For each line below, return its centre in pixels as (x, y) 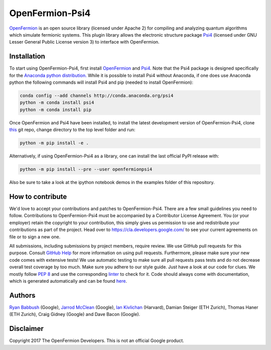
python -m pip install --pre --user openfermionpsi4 (86, 169)
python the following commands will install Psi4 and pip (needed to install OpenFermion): (101, 82)
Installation (27, 56)
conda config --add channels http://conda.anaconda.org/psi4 (97, 96)
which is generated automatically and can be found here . (68, 281)
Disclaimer (26, 329)
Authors (22, 295)
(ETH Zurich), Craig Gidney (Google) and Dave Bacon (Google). (75, 314)
